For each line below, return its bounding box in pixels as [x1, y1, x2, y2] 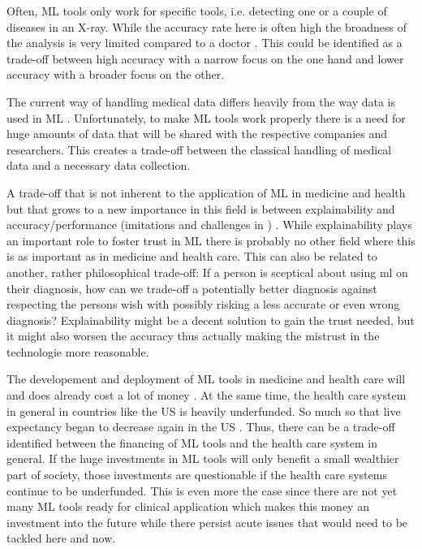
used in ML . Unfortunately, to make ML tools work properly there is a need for [6, 109, 406, 126]
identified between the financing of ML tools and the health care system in [6, 434, 378, 451]
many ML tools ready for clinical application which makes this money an [6, 498, 369, 515]
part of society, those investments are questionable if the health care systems [6, 466, 387, 483]
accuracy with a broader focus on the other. [6, 66, 225, 83]
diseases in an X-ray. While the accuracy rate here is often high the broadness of [6, 18, 407, 35]
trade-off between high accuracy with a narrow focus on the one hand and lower [6, 50, 404, 67]
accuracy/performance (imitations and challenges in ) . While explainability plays [6, 216, 412, 233]
